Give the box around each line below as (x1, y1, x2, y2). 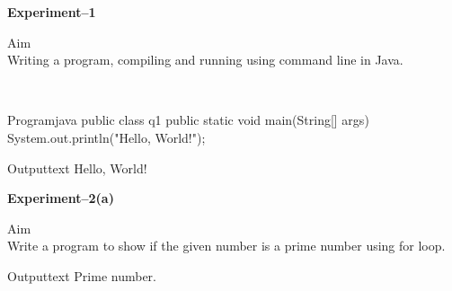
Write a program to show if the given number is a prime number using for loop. (7, 236, 446, 255)
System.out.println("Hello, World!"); (7, 128, 206, 146)
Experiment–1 (7, 3, 96, 21)
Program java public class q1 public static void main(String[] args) (7, 110, 369, 129)
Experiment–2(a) (7, 189, 114, 207)
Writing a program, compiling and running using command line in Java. (7, 50, 403, 69)
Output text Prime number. (7, 266, 156, 285)
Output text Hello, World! (7, 158, 147, 177)
